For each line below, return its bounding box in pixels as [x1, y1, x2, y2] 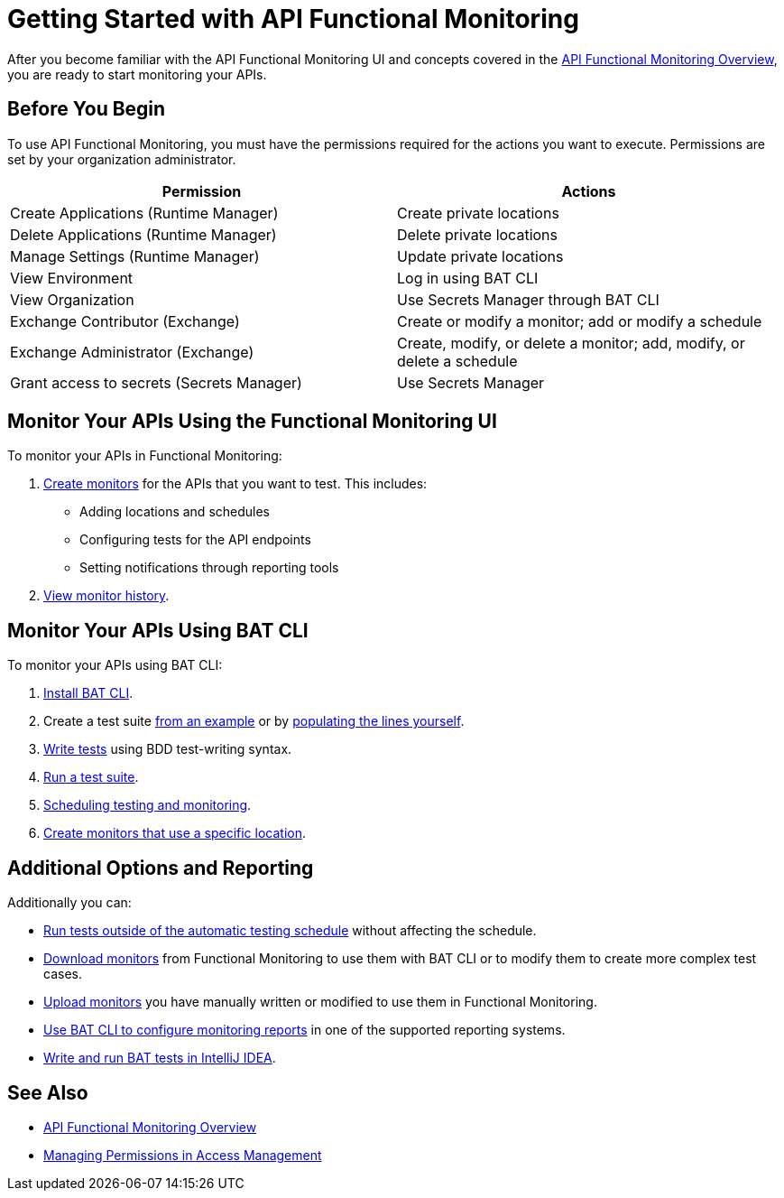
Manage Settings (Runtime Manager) [10, 246, 260, 265]
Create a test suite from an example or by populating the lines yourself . [43, 713, 465, 729]
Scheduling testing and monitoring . [43, 797, 252, 813]
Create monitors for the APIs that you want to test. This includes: [43, 476, 428, 492]
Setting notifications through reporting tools [79, 560, 339, 576]
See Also [7, 1081, 88, 1104]
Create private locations [397, 203, 559, 222]
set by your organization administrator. [7, 151, 236, 167]
